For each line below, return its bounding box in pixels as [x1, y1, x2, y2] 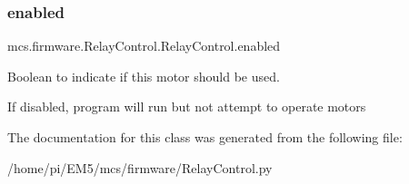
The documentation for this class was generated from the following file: [7, 128, 403, 146]
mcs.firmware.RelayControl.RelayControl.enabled [7, 36, 281, 55]
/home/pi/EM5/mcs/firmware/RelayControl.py [7, 158, 273, 177]
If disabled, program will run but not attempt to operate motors [7, 97, 366, 116]
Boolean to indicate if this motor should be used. [7, 66, 280, 85]
